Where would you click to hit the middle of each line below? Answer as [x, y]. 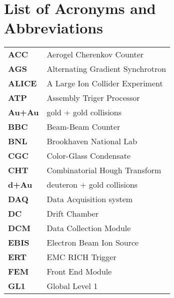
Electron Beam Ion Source [93, 243]
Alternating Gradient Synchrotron [106, 69]
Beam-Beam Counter [83, 127]
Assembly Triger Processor [93, 98]
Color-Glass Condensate [89, 156]
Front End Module [79, 272]
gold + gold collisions [84, 112]
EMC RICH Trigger [81, 257]
